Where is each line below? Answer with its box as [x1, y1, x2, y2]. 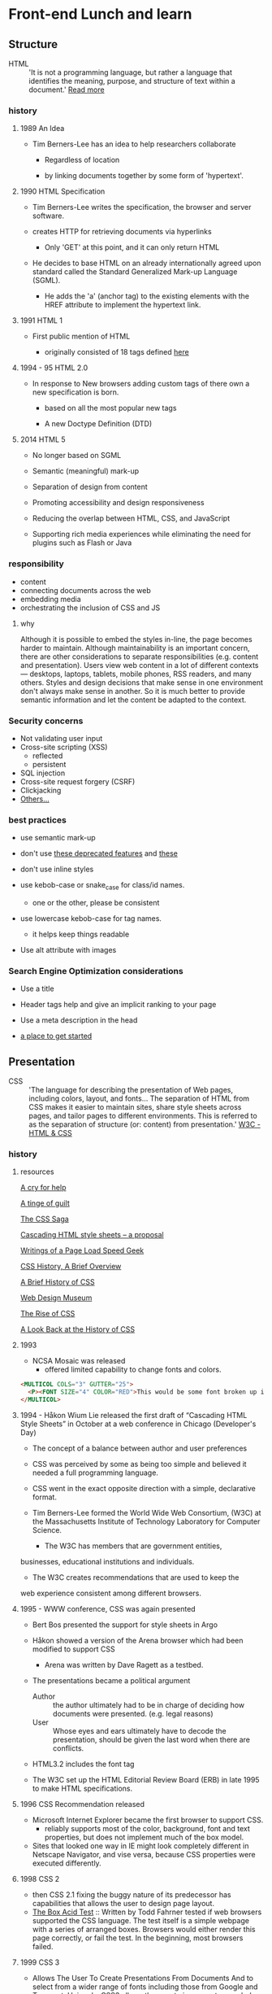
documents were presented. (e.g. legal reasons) [52, 1709, 214, 1719]
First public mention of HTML [32, 331, 131, 342]
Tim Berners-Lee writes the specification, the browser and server [32, 203, 252, 212]
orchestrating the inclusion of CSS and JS [19, 603, 161, 613]
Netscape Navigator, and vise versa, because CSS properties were [32, 1850, 256, 1860]
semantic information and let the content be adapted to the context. [19, 695, 247, 705]
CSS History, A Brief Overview [19, 1262, 122, 1272]
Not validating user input [19, 733, 103, 743]
